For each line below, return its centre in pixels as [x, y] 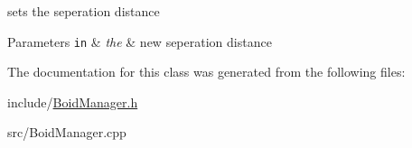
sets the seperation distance [84, 11]
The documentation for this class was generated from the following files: [206, 72]
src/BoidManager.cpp [67, 132]
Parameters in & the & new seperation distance [140, 41]
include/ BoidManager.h [73, 102]
